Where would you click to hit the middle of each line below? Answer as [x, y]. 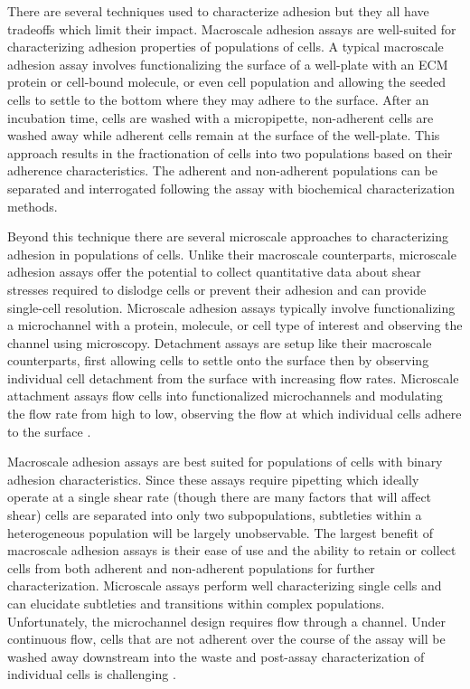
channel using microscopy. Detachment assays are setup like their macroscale [220, 342]
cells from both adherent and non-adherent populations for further [191, 567]
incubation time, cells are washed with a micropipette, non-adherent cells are [221, 117]
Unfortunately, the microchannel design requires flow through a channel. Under [226, 621]
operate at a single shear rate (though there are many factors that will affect [220, 497]
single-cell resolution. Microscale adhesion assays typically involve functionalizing [231, 307]
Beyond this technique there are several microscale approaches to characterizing [228, 236]
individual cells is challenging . [92, 674]
